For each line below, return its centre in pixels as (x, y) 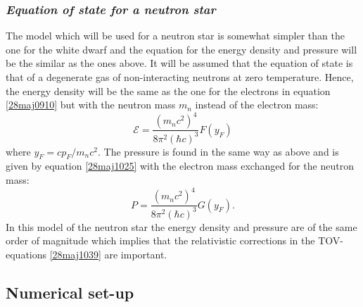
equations (26, 254)
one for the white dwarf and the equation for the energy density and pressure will (181, 49)
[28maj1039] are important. (108, 254)
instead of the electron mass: (257, 105)
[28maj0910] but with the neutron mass (91, 105)
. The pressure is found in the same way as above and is (218, 151)
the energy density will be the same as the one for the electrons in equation (168, 90)
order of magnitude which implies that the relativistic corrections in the (160, 240)
